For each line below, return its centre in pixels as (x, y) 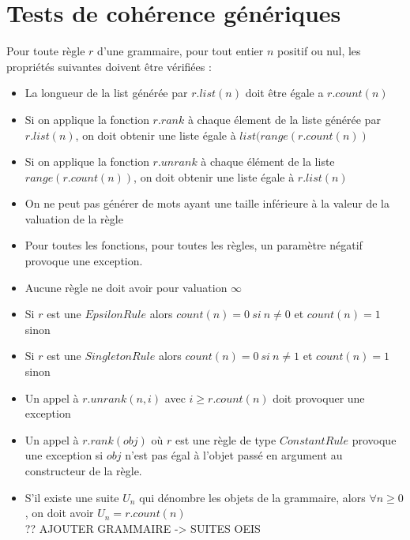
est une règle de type (226, 439)
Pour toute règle (46, 51)
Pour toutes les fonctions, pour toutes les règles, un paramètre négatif (194, 245)
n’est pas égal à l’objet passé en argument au (234, 455)
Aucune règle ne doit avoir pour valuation (126, 287)
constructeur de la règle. (83, 471)
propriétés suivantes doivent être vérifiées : (109, 66)
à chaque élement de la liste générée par (284, 119)
